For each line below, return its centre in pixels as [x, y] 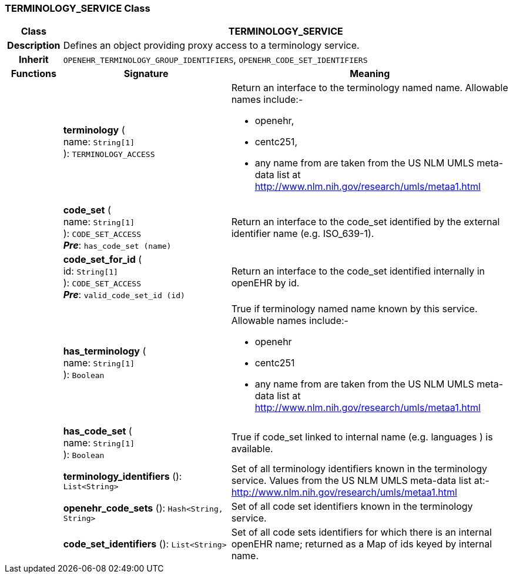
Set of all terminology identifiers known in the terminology [359, 469]
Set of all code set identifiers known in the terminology [352, 507]
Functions [33, 74]
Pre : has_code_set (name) [117, 245]
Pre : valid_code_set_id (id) [124, 295]
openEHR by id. [265, 283]
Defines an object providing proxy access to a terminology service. [211, 46]
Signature [146, 74]
